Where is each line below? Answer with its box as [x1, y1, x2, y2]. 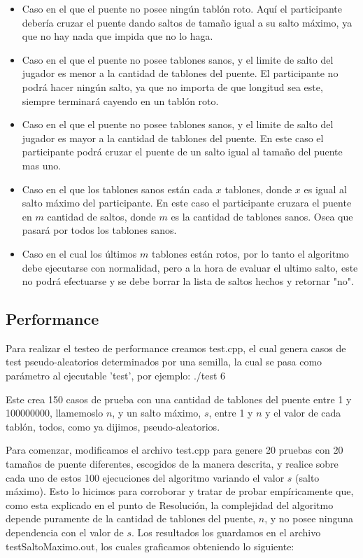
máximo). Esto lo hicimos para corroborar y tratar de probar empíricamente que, [6, 484, 354, 498]
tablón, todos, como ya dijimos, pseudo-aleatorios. [6, 419, 220, 433]
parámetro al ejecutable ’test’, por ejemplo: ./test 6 [6, 368, 226, 383]
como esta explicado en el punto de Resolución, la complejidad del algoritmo [6, 497, 334, 512]
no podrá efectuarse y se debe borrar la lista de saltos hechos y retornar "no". [22, 274, 354, 288]
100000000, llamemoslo [6, 405, 104, 420]
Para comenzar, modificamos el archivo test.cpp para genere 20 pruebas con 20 [6, 442, 343, 457]
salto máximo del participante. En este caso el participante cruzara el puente [22, 195, 352, 210]
